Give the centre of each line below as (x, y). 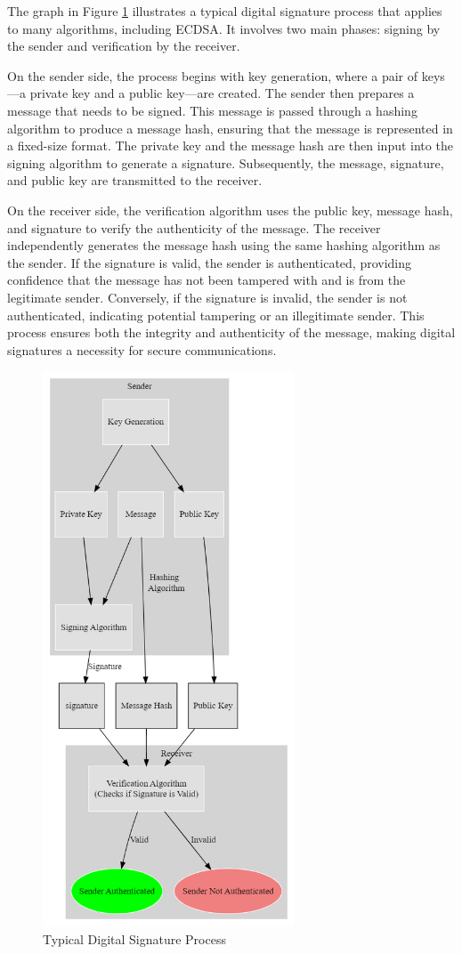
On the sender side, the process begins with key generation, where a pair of (213, 75)
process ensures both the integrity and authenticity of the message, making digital (231, 332)
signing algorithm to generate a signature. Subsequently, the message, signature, (226, 162)
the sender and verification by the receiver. (124, 46)
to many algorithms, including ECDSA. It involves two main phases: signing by (224, 28)
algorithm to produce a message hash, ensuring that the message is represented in (230, 128)
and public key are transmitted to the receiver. (135, 180)
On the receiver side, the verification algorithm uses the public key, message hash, (230, 210)
